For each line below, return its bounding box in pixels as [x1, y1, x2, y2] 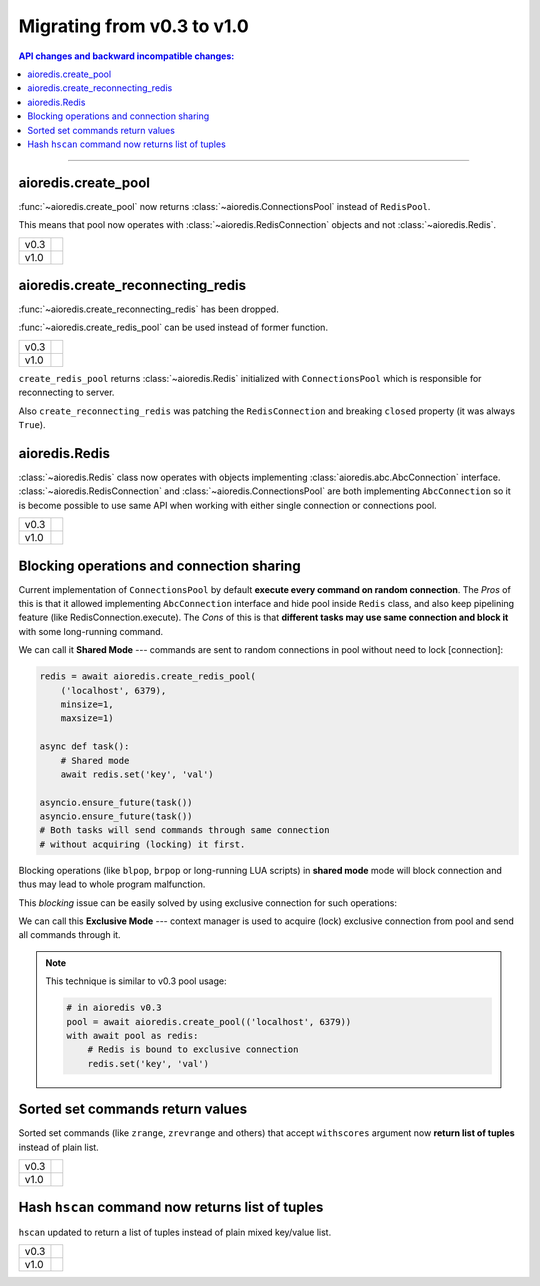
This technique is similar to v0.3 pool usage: [45, 975, 227, 987]
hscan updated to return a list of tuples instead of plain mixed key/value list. [18, 1226, 332, 1238]
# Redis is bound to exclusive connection [87, 1044, 299, 1055]
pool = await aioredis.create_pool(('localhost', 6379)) [66, 1016, 352, 1027]
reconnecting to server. [18, 386, 115, 399]
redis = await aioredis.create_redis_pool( [39, 671, 257, 682]
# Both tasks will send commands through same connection [39, 825, 330, 836]
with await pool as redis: [66, 1030, 199, 1041]
